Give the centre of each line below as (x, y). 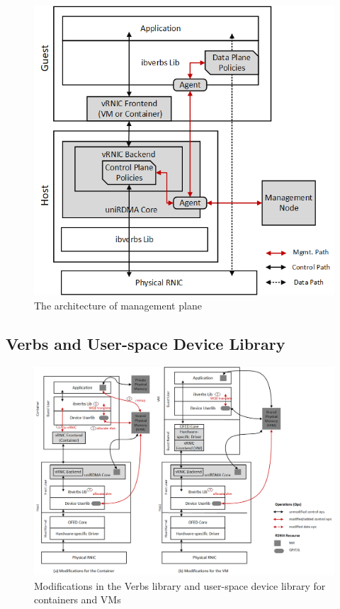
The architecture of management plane (118, 305)
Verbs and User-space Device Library (146, 343)
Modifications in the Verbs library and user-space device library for (180, 585)
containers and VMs (78, 599)
